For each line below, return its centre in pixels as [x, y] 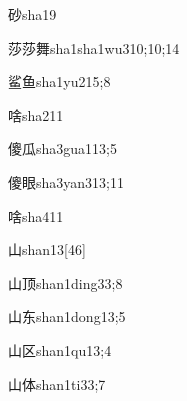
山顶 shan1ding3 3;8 [65, 282]
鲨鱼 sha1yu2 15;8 [59, 81]
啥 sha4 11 [36, 215]
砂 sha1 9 [32, 14]
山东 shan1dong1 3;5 [67, 316]
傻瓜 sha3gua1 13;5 [62, 148]
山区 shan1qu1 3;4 [60, 349]
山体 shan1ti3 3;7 [57, 383]
